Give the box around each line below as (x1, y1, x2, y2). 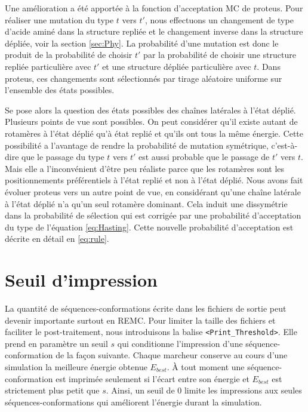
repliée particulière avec (5, 60, 91, 72)
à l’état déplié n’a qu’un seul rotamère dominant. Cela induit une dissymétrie (5, 197, 288, 210)
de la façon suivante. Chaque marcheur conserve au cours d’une (56, 349, 288, 361)
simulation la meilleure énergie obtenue (5, 361, 147, 373)
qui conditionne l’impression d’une (117, 337, 243, 349)
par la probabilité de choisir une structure (143, 48, 296, 61)
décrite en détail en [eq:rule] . (5, 232, 109, 245)
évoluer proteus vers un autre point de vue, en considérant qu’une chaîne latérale (5, 185, 301, 198)
